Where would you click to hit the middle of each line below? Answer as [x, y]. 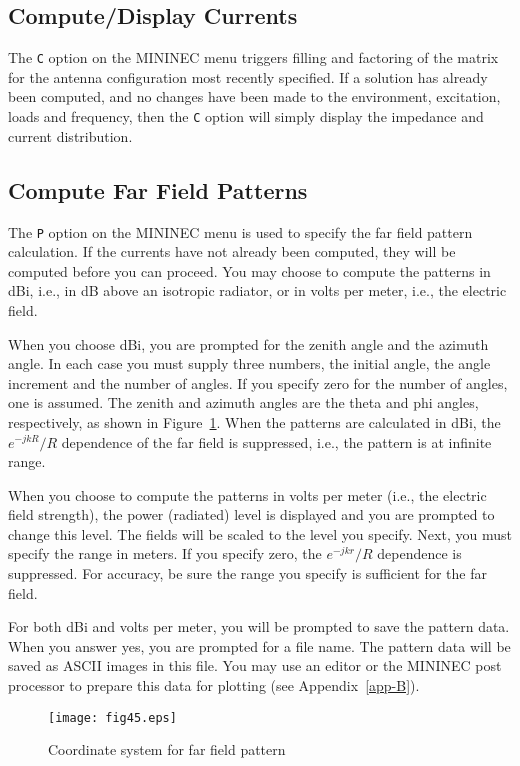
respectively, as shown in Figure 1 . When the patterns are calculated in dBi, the [254, 421]
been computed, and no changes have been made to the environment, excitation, [254, 96]
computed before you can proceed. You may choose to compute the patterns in [249, 270]
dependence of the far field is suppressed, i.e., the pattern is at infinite [276, 441]
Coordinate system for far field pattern [167, 749]
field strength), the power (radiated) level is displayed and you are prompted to [251, 514]
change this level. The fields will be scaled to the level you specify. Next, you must [260, 533]
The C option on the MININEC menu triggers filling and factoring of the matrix [253, 57]
